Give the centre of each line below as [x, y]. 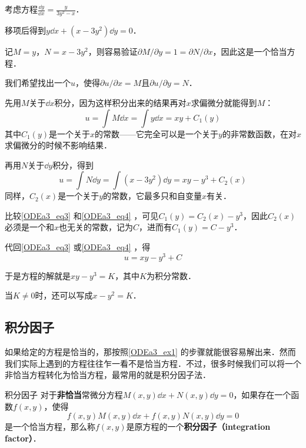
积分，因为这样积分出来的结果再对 [120, 102]
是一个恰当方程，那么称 [50, 427]
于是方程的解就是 [38, 275]
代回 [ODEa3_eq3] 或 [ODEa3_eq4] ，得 [78, 247]
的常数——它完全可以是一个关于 [157, 133]
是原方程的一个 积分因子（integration [198, 427]
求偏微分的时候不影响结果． [58, 145]
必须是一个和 [29, 227]
